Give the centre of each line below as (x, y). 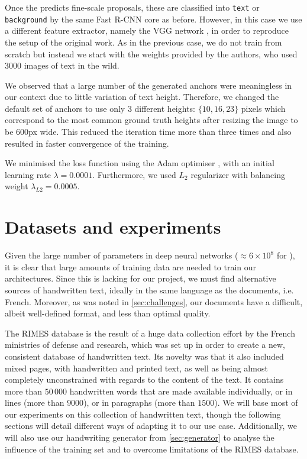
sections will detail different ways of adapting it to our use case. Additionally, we (151, 426)
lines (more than (35, 403)
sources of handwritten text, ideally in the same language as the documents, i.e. (149, 290)
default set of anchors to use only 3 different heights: (100, 108)
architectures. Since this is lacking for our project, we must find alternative (140, 278)
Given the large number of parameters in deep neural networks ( (122, 255)
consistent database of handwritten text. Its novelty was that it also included (144, 356)
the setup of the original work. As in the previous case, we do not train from (143, 42)
